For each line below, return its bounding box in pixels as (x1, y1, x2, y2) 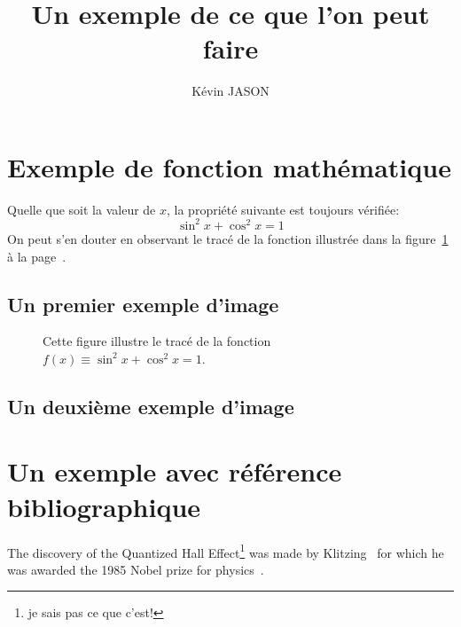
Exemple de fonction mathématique (7, 148, 451, 184)
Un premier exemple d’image (7, 290, 279, 317)
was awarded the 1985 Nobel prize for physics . (7, 560, 264, 578)
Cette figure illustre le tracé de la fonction (43, 332, 271, 350)
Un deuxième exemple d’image (7, 392, 294, 419)
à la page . (7, 247, 66, 265)
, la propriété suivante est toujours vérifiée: (167, 200, 400, 218)
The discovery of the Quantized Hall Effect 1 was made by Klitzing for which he (7, 540, 444, 561)
